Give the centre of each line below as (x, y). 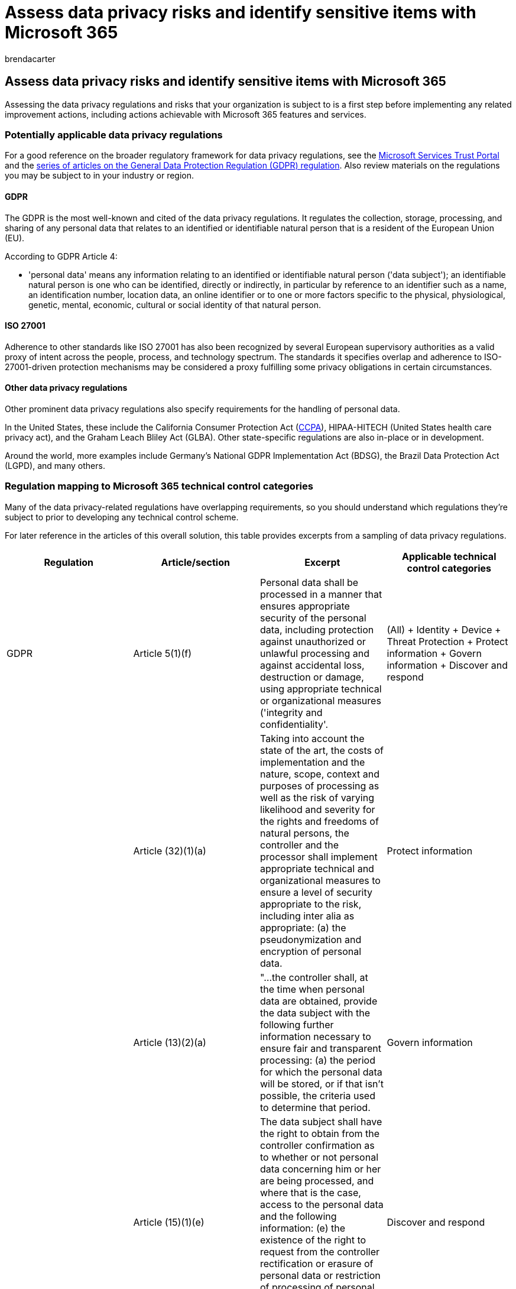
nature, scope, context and (320, 774)
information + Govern (434, 653)
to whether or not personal (319, 1157)
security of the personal (313, 618)
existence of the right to (313, 1240)
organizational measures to (320, 880)
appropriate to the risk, (311, 904)
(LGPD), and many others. (55, 466)
